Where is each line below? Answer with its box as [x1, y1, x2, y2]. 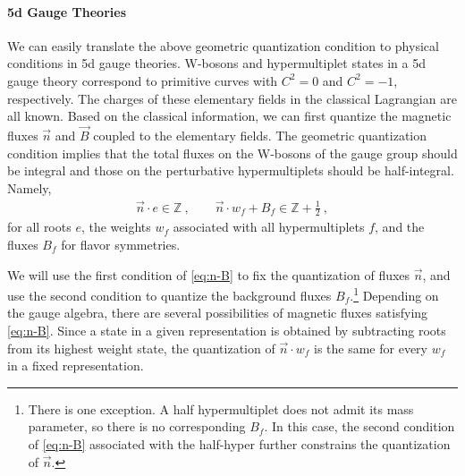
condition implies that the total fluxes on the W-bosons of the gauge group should [7, 143, 458, 162]
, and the [375, 217, 425, 236]
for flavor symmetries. [61, 235, 181, 254]
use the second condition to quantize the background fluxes [7, 285, 332, 304]
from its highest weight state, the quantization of [7, 338, 275, 357]
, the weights [80, 217, 151, 236]
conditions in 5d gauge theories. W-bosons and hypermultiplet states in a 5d [7, 54, 427, 72]
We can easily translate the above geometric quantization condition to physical [7, 36, 439, 55]
